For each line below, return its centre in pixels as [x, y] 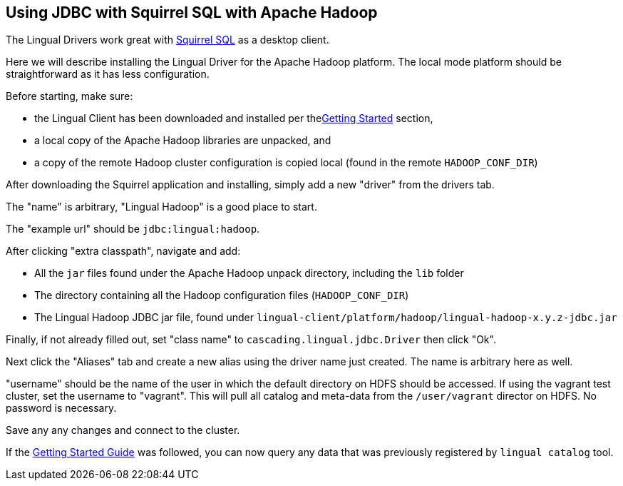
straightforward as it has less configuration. [108, 74]
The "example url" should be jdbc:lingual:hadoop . [133, 229]
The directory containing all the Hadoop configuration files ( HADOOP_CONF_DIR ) [222, 295]
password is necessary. [61, 408]
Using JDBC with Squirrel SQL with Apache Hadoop [192, 12]
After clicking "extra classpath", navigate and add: [123, 251]
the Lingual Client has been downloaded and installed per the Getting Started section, [234, 118]
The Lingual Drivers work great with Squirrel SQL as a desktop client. [168, 40]
